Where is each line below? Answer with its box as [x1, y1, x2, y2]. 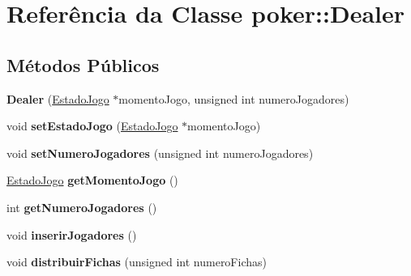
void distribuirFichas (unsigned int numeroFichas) [6, 253, 267, 270]
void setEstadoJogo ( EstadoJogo [6, 117, 178, 134]
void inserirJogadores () [6, 226, 137, 243]
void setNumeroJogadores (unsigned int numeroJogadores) [6, 144, 314, 161]
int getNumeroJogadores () [6, 198, 157, 215]
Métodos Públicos [6, 52, 160, 77]
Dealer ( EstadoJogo [6, 90, 109, 107]
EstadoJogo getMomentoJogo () [6, 172, 178, 189]
